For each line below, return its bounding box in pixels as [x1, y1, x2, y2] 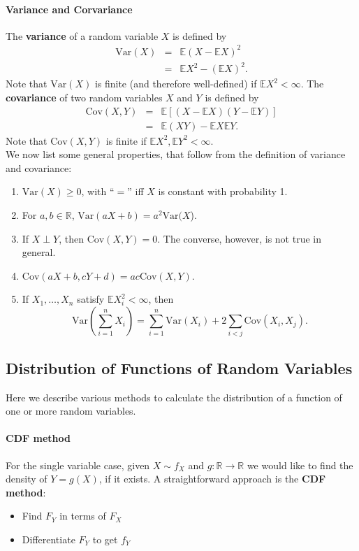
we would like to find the [247, 457, 353, 472]
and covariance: [6, 160, 72, 175]
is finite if [105, 133, 147, 148]
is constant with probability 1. [158, 184, 288, 199]
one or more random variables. [6, 403, 136, 418]
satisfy [77, 292, 105, 306]
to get [92, 531, 118, 546]
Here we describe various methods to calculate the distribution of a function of [6, 389, 342, 404]
